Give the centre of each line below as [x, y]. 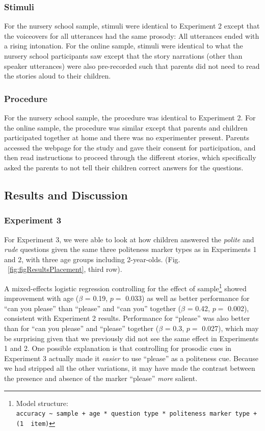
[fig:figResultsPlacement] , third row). [65, 269]
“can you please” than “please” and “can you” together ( [93, 308]
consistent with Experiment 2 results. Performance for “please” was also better [127, 318]
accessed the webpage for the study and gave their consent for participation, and [130, 147]
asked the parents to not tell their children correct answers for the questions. [124, 167]
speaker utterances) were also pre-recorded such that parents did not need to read [132, 66]
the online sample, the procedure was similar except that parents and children [126, 127]
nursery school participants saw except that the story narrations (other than [123, 56]
